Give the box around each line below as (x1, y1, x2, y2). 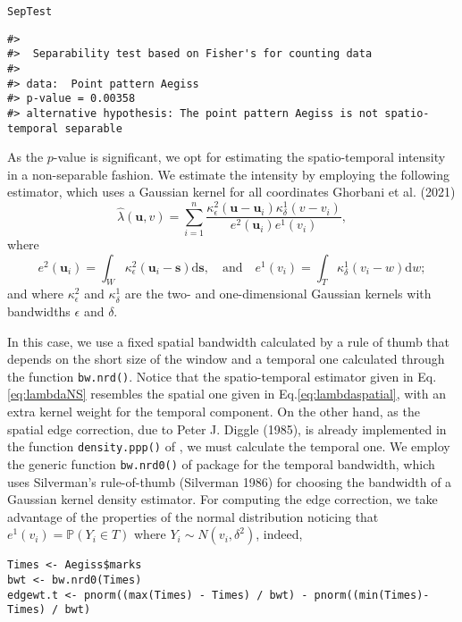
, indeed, (256, 525, 303, 543)
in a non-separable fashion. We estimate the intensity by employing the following (7, 164, 450, 183)
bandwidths (7, 302, 71, 321)
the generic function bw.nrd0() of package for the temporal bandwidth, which (7, 454, 435, 473)
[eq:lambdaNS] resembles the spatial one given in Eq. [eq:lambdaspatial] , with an (7, 384, 446, 403)
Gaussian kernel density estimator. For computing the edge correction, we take (7, 490, 438, 509)
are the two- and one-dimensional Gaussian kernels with (124, 284, 432, 303)
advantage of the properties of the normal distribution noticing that (7, 507, 379, 525)
